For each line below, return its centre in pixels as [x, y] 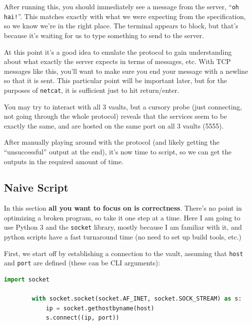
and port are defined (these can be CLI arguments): [82, 263]
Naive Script [36, 187]
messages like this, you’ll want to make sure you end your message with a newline [126, 71]
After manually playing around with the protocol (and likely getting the [112, 142]
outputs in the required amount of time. [64, 161]
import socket [27, 280]
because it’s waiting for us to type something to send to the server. [104, 35]
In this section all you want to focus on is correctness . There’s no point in [123, 208]
